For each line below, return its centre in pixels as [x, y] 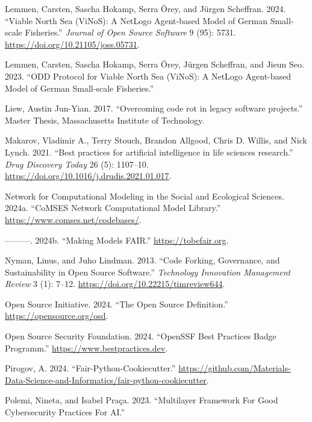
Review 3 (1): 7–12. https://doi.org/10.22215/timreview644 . [115, 284]
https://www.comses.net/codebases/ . [73, 219]
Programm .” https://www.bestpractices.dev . [86, 348]
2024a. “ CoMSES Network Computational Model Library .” [113, 208]
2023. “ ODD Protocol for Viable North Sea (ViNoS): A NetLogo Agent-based [148, 76]
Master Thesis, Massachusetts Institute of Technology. [105, 120]
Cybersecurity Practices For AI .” [65, 412]
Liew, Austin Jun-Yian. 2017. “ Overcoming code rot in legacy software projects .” [154, 108]
